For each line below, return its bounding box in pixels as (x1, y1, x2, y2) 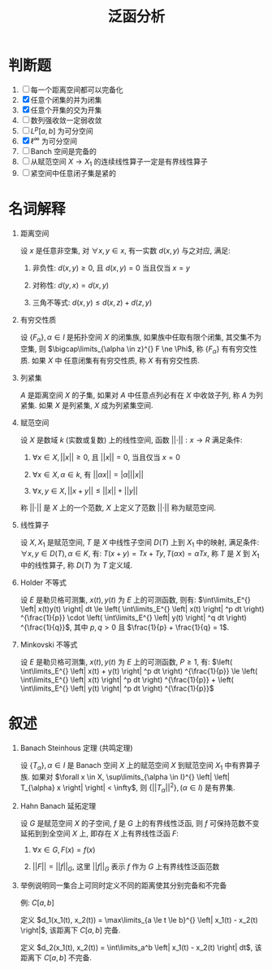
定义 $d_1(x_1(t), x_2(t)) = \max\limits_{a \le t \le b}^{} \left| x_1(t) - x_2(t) (19, 915, 258, 925)
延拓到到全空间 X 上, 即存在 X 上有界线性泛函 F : (19, 828, 179, 839)
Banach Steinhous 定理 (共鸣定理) (19, 743, 133, 753)
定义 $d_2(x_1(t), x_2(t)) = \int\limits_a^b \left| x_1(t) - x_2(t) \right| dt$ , (19, 942, 253, 953)
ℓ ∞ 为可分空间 (30, 135, 77, 147)
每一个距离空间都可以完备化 (30, 85, 123, 94)
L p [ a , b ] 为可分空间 (30, 124, 93, 135)
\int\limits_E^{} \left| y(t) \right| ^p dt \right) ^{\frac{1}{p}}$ (19, 683, 214, 693)
